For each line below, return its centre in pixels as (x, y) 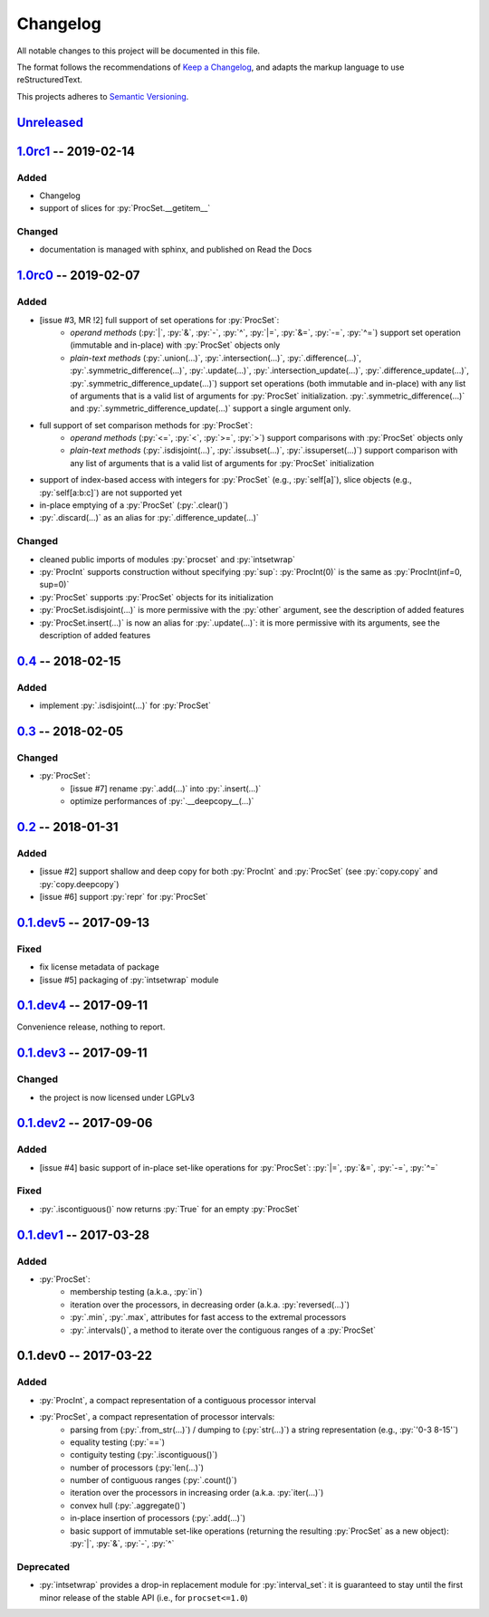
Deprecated (43, 1566)
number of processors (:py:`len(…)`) (137, 1468)
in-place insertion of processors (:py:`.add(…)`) (158, 1518)
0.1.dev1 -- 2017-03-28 (83, 1234)
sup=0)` (54, 585)
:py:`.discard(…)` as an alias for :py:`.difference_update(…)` (149, 518)
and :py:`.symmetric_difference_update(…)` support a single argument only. (211, 408)
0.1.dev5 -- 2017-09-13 (83, 922)
